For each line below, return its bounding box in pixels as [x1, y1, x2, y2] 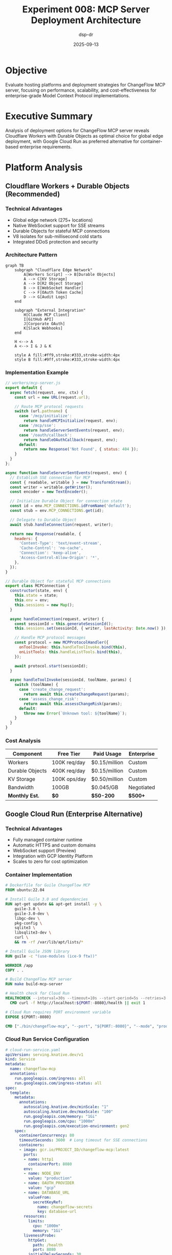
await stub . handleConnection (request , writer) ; [10, 522, 114, 527]
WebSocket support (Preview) [12, 848, 76, 854]
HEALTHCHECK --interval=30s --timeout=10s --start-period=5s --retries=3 [5, 996, 166, 1001]
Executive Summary [5, 110, 93, 122]
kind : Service [5, 1057, 36, 1062]
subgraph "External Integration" [14, 308, 86, 313]
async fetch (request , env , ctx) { [10, 390, 83, 395]
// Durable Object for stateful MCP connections [5, 578, 111, 584]
